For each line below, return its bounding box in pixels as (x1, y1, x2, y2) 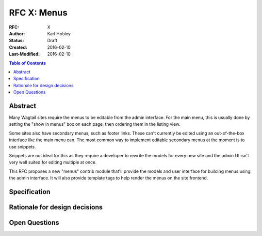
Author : (9, 30, 25, 36)
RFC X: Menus (9, 7, 68, 18)
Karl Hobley (47, 30, 71, 36)
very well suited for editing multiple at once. (9, 160, 97, 165)
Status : (9, 38, 24, 44)
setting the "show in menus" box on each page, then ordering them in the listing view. (9, 121, 180, 127)
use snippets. (9, 144, 36, 149)
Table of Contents (9, 60, 46, 66)
